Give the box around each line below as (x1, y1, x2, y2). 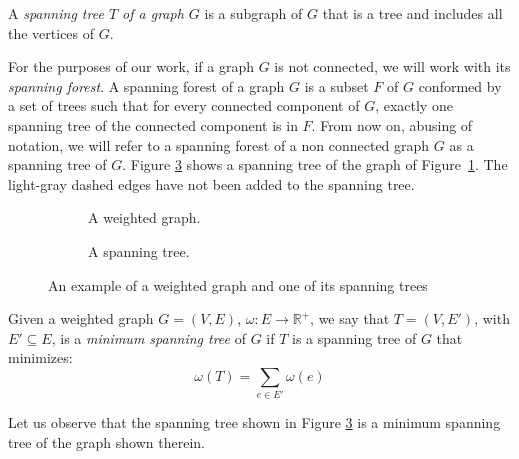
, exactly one (375, 95, 453, 116)
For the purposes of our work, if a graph (8, 56, 254, 77)
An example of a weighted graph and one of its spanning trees (48, 274, 428, 295)
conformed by (418, 75, 502, 96)
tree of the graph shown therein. (8, 431, 205, 452)
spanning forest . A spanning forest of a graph (8, 75, 285, 96)
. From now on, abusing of (311, 114, 473, 135)
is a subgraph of (204, 3, 303, 23)
